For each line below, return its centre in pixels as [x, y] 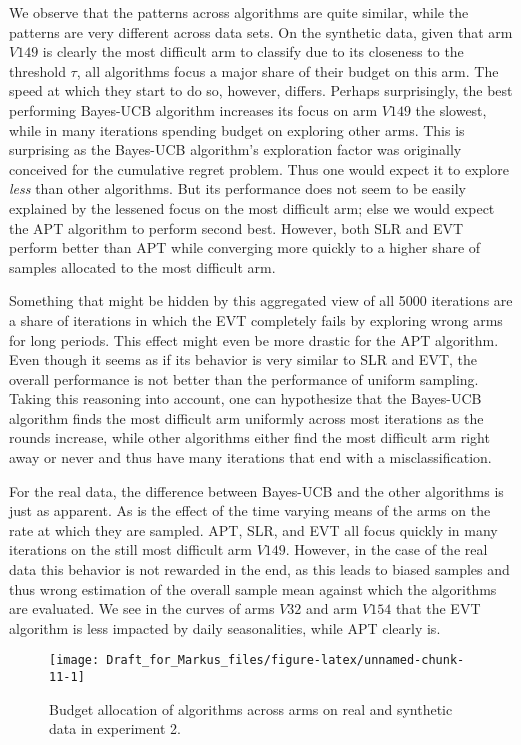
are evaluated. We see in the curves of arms [142, 608]
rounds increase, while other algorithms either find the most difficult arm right [249, 437]
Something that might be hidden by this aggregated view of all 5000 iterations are [261, 300]
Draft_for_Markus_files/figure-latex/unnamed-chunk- [285, 660]
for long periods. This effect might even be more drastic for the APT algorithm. [254, 339]
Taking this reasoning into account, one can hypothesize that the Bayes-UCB [245, 398]
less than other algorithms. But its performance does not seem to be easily [237, 188]
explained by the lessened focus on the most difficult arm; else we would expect [252, 207]
